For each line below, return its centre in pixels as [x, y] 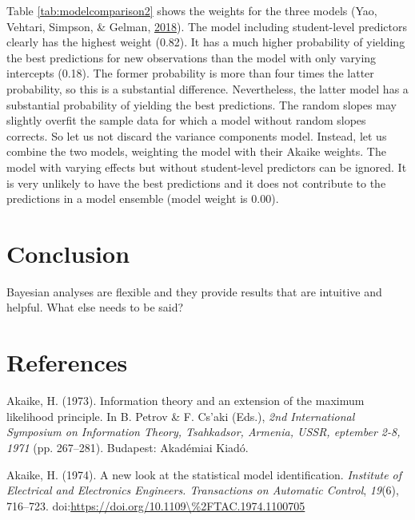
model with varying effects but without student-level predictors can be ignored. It [207, 167]
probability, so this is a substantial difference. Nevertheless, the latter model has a [207, 88]
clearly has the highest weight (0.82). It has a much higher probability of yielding [206, 42]
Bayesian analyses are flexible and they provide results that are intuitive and [194, 291]
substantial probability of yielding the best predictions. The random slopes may [202, 104]
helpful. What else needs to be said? [95, 307]
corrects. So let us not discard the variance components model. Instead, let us [197, 135]
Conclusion [68, 253]
